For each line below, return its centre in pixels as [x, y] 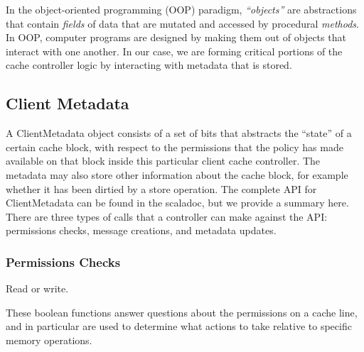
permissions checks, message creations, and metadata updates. [141, 230]
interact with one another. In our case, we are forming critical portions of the [174, 51]
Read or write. [37, 288]
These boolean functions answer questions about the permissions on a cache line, [182, 312]
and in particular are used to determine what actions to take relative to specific [179, 326]
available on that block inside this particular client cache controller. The [163, 161]
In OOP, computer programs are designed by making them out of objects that [176, 37]
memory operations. [49, 340]
